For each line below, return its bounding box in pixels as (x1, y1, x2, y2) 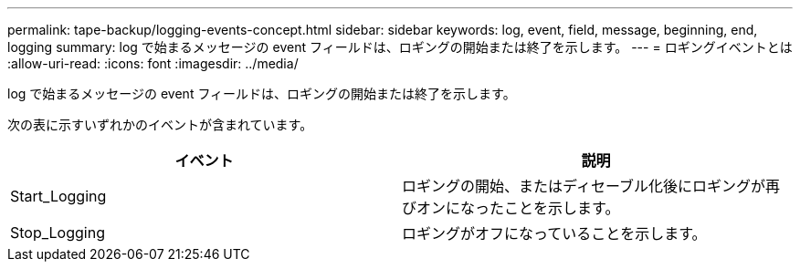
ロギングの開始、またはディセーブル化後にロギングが (402, 177, 765, 195)
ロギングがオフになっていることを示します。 (402, 224, 707, 243)
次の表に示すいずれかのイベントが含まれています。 (7, 117, 313, 132)
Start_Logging (10, 187, 107, 205)
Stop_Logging (10, 223, 105, 242)
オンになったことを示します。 (416, 199, 620, 217)
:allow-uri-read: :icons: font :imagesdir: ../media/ (7, 56, 299, 71)
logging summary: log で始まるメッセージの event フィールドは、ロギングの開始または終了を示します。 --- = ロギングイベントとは (7, 39, 793, 55)
